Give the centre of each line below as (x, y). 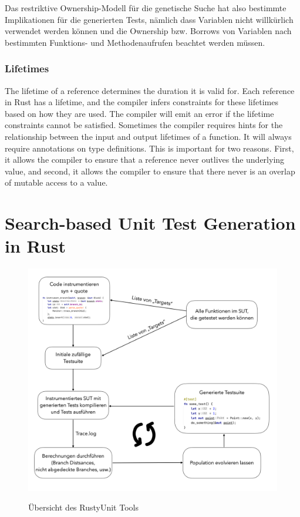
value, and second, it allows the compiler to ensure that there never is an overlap (150, 171)
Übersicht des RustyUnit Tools (83, 507)
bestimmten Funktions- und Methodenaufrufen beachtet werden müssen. (135, 42)
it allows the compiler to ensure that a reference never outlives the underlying (145, 160)
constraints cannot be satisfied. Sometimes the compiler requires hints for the (144, 125)
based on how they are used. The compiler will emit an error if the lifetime (139, 113)
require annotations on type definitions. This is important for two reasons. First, (149, 148)
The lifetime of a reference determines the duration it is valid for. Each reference (150, 90)
